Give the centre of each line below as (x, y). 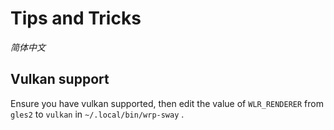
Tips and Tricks (76, 18)
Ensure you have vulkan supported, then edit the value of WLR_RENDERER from (167, 103)
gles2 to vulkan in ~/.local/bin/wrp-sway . (97, 114)
